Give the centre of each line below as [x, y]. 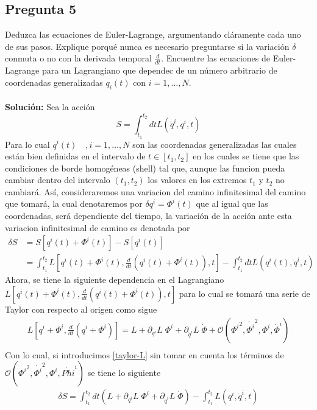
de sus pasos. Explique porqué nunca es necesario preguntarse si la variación [147, 46]
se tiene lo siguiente [124, 373]
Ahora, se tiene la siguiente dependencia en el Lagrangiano [115, 280]
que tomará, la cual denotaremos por [74, 203]
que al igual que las [232, 203]
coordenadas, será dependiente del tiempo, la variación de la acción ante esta [148, 216]
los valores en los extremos [197, 180]
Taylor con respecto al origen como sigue [81, 309]
